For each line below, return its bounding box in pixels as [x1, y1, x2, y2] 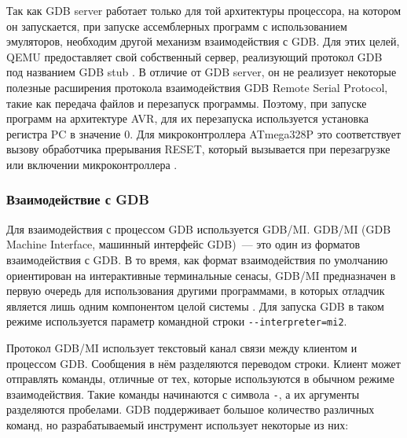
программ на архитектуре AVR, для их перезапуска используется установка [6, 110, 369, 127]
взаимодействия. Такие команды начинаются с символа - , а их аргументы [6, 385, 360, 402]
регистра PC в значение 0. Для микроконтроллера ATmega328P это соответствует [6, 125, 401, 142]
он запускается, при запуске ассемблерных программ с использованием [6, 17, 347, 34]
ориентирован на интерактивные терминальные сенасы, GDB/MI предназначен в [6, 267, 396, 283]
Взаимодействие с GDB [6, 190, 149, 209]
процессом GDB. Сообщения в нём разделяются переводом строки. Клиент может [6, 355, 401, 371]
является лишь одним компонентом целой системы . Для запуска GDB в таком [6, 297, 384, 314]
